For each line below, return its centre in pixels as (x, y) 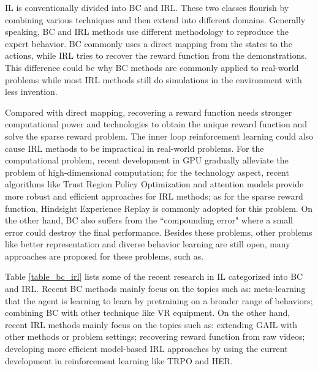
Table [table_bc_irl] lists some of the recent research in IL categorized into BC (154, 276)
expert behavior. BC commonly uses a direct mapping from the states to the (149, 43)
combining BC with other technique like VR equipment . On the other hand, (148, 313)
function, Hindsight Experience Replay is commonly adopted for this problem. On (159, 208)
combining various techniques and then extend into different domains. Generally (155, 19)
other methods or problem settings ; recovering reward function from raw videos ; (155, 336)
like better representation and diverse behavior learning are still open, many (148, 244)
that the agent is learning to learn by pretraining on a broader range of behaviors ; (159, 300)
